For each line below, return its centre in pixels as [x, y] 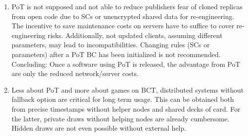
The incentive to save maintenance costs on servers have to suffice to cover [123, 26]
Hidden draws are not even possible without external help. [99, 128]
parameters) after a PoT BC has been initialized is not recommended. [116, 54]
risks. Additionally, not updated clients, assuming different [135, 35]
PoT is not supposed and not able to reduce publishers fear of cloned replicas [127, 6]
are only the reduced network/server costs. [75, 73]
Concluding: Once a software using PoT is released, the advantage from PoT [126, 64]
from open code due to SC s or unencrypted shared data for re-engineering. [123, 16]
